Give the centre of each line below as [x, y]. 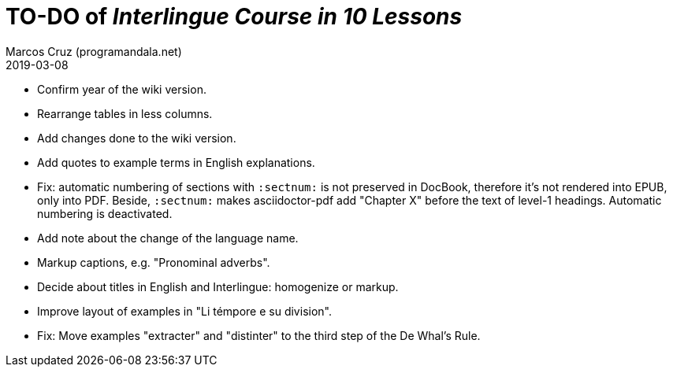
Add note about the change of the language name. [168, 238]
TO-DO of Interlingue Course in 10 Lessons [234, 17]
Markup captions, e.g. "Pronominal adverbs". [154, 262]
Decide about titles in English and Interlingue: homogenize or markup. [218, 286]
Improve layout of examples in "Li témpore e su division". [184, 311]
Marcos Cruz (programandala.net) [94, 51]
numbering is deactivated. [105, 213]
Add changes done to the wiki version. [137, 138]
